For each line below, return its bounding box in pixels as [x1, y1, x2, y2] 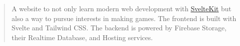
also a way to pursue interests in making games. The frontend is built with [11, 13, 237, 23]
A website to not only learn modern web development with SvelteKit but [11, 3, 232, 13]
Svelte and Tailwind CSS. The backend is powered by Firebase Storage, [11, 23, 227, 33]
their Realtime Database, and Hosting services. [11, 32, 153, 42]
